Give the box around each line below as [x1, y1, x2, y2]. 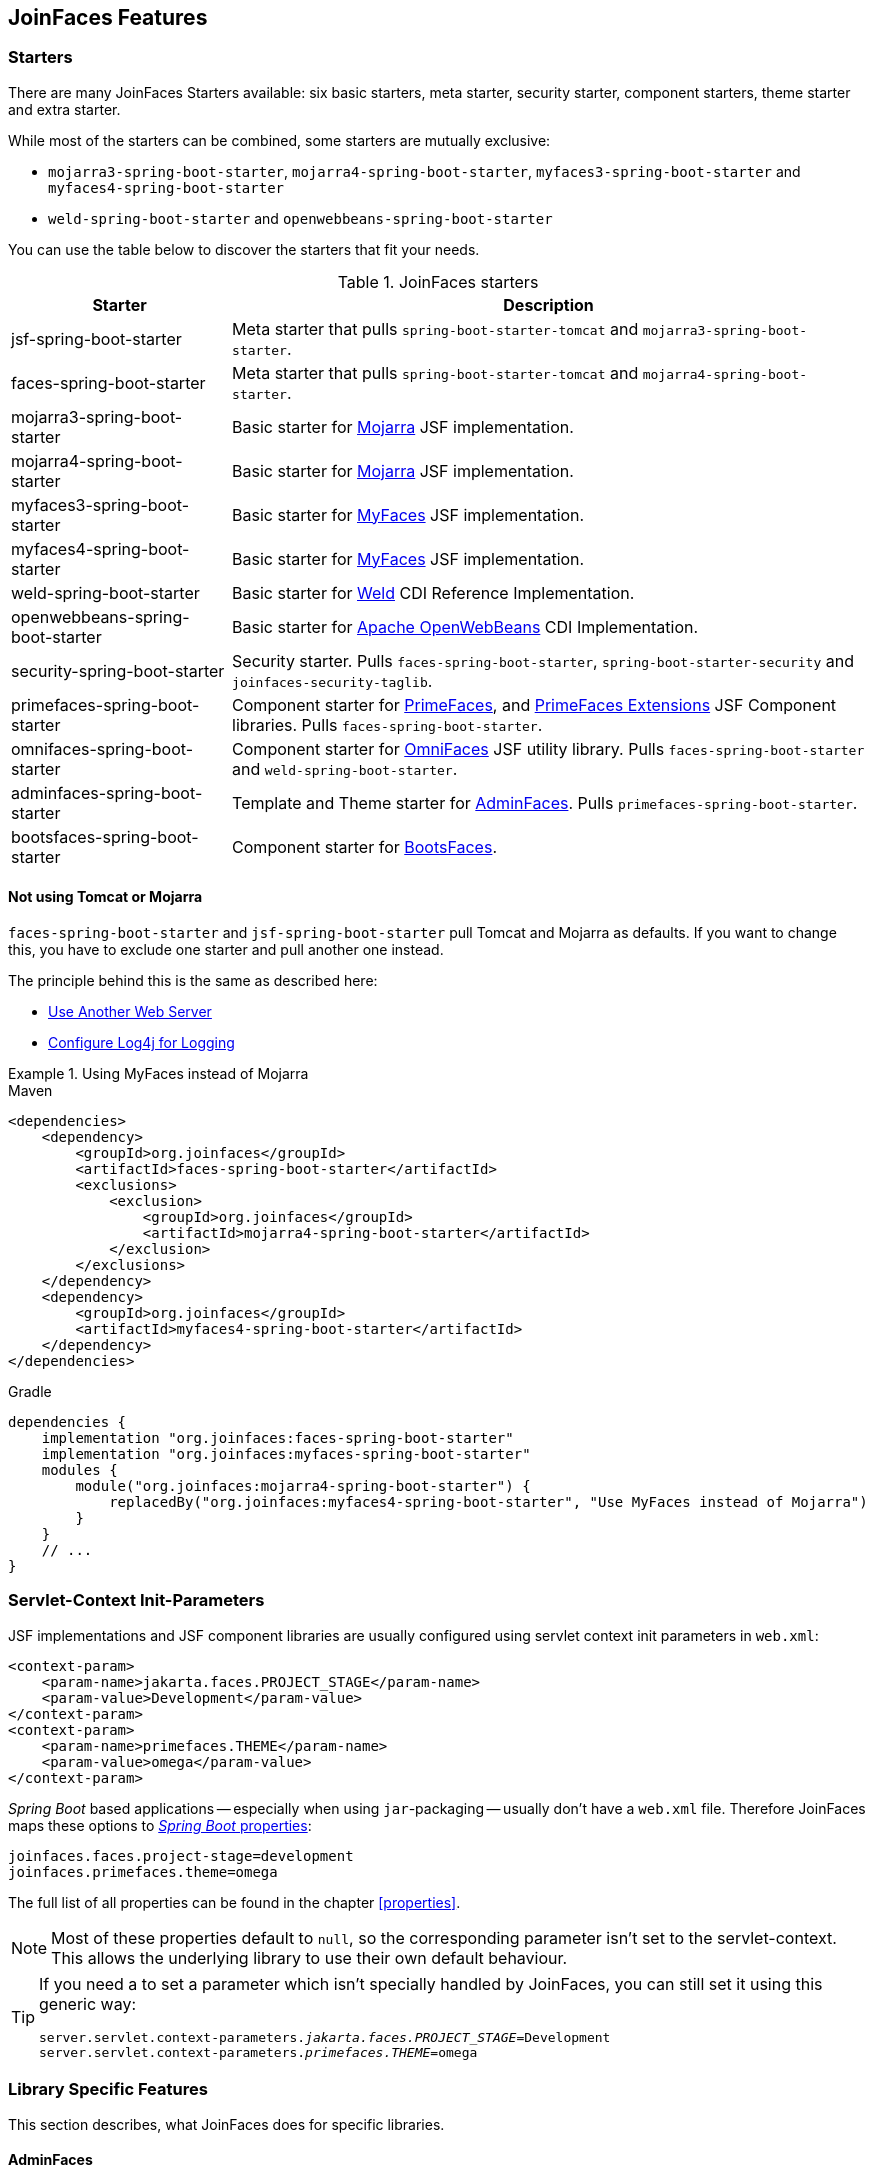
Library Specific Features [8, 2079, 208, 2100]
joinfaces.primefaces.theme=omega [8, 1863, 278, 1880]
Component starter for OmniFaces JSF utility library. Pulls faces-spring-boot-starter [232, 738, 865, 759]
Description [503, 294, 594, 315]
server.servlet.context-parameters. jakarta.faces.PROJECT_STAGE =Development [39, 2029, 611, 2045]
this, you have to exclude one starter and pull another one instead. [8, 941, 444, 959]
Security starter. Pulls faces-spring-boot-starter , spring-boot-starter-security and [232, 650, 854, 671]
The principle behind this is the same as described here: [8, 972, 378, 990]
